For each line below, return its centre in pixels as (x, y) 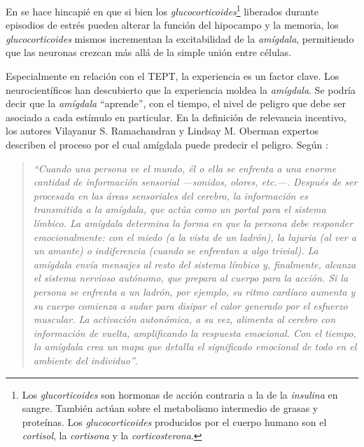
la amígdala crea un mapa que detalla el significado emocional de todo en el (195, 346)
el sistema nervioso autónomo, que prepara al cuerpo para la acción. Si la (191, 278)
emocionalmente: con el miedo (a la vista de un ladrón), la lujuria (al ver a (195, 236)
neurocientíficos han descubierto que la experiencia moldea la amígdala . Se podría (181, 89)
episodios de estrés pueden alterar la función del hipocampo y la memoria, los (172, 25)
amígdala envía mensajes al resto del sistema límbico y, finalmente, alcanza (195, 264)
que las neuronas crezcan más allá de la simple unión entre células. (149, 52)
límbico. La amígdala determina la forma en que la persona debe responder (193, 222)
